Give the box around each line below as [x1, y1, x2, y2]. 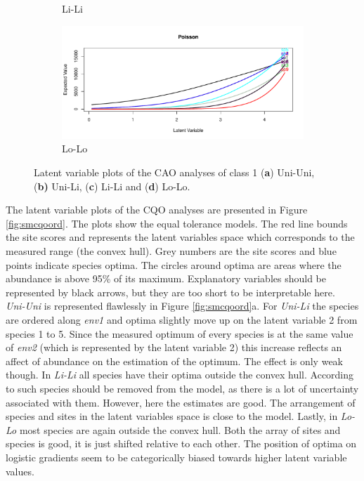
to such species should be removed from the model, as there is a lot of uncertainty [6, 381, 359, 395]
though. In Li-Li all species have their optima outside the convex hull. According [6, 367, 354, 382]
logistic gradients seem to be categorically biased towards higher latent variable [6, 449, 347, 464]
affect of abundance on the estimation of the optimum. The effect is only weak [6, 353, 343, 368]
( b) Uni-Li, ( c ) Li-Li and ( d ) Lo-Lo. [34, 178, 190, 193]
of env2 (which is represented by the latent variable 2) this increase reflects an [6, 340, 342, 355]
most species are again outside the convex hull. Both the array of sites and [19, 422, 341, 437]
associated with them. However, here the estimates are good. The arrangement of [6, 395, 356, 409]
